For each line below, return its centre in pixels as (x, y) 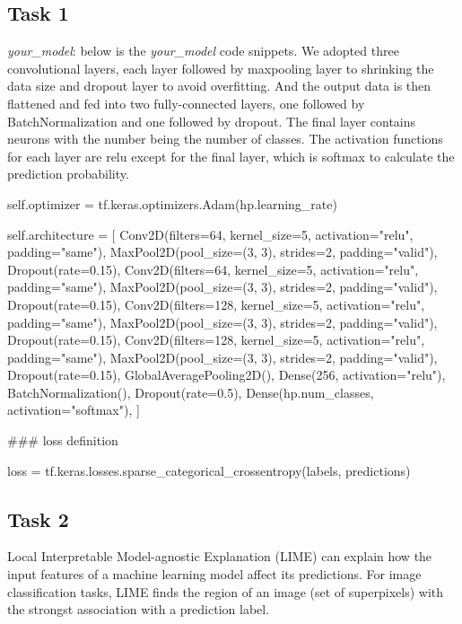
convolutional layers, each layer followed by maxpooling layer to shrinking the (221, 68)
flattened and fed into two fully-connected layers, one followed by (186, 103)
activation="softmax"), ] (74, 410)
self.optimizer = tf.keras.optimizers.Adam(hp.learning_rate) (172, 203)
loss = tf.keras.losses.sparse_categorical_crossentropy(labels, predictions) (209, 470)
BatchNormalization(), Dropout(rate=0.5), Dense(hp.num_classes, (191, 392)
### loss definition (63, 440)
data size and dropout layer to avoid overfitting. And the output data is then (219, 86)
